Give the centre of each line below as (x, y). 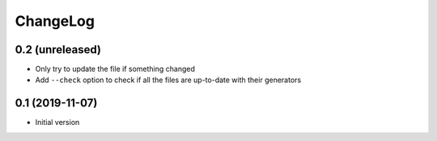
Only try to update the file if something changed (115, 69)
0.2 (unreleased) (58, 50)
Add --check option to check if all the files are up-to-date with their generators (168, 80)
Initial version (57, 122)
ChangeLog (55, 21)
